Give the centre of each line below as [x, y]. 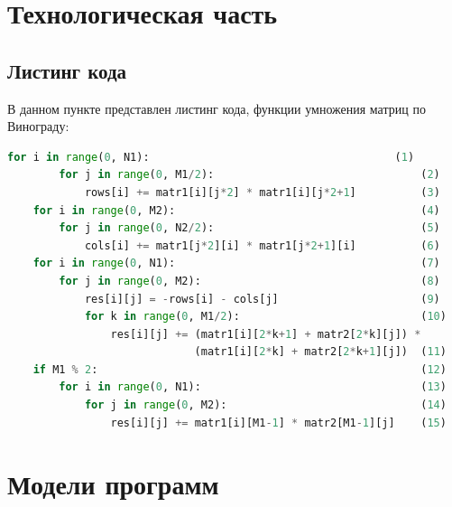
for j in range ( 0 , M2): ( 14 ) [265, 405]
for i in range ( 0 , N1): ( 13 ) [253, 387]
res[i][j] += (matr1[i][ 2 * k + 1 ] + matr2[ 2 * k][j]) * [266, 334]
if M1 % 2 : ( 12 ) [240, 369]
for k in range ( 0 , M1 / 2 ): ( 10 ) [265, 317]
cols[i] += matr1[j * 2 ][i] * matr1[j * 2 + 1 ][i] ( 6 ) [262, 245]
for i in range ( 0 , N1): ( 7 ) [236, 263]
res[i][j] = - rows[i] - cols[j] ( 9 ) [262, 299]
